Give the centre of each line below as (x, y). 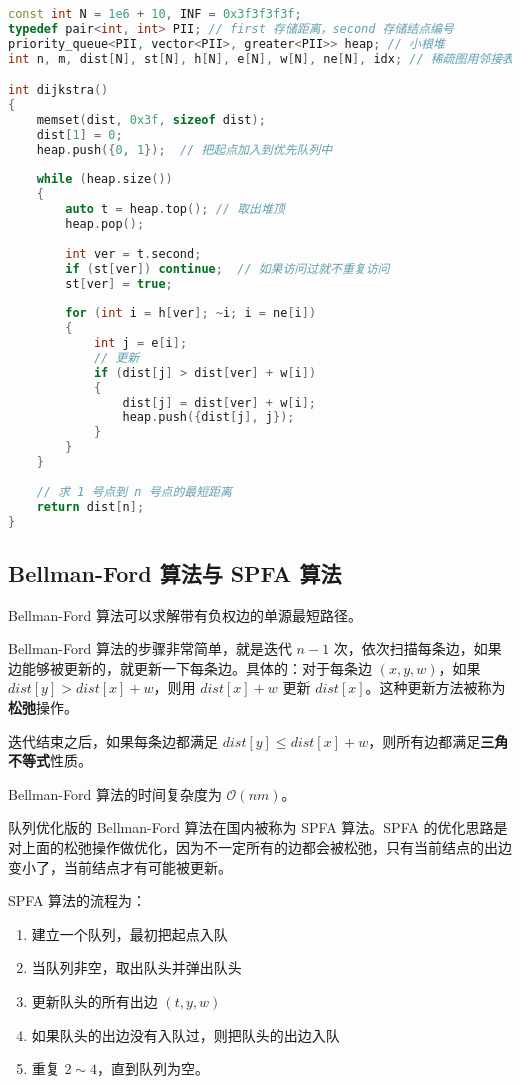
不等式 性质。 (50, 760)
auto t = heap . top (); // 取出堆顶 (175, 209)
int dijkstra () (58, 90)
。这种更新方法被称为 (435, 687)
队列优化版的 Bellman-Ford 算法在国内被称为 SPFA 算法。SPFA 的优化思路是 (258, 827)
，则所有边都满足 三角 (438, 740)
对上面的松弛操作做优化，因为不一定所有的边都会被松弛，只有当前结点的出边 (260, 846)
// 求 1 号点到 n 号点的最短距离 (134, 491)
